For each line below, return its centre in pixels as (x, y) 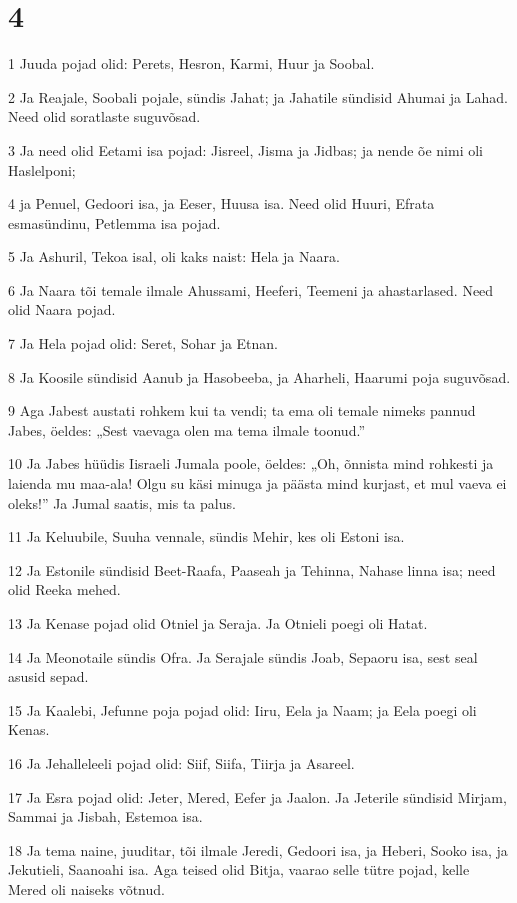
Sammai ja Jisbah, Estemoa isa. (105, 816)
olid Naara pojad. (62, 309)
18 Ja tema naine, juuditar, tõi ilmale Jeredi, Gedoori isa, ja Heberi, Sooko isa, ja (258, 849)
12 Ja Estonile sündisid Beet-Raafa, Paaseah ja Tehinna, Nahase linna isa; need (252, 569)
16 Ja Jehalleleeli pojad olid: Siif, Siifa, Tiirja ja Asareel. (181, 762)
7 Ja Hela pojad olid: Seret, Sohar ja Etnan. (143, 343)
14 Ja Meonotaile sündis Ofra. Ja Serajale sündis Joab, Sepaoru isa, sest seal (243, 656)
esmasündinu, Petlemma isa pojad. (114, 222)
